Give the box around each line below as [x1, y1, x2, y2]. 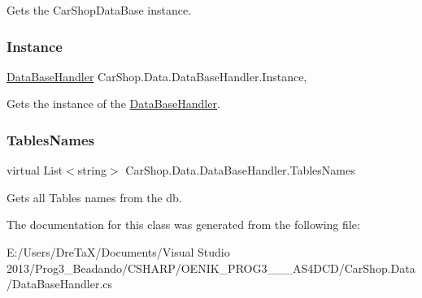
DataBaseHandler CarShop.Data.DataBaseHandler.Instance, [7, 67, 307, 84]
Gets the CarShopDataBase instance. [7, 2, 192, 18]
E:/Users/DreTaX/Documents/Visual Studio [7, 244, 230, 260]
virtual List [7, 162, 63, 179]
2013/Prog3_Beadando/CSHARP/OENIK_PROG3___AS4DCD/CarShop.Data [7, 259, 415, 276]
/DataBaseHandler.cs [7, 275, 113, 292]
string [77, 162, 107, 179]
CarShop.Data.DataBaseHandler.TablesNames [125, 162, 355, 179]
